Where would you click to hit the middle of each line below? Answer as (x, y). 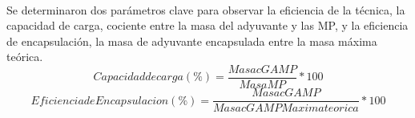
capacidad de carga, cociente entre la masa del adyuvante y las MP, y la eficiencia (207, 25)
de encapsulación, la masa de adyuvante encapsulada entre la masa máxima (192, 41)
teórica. (25, 57)
